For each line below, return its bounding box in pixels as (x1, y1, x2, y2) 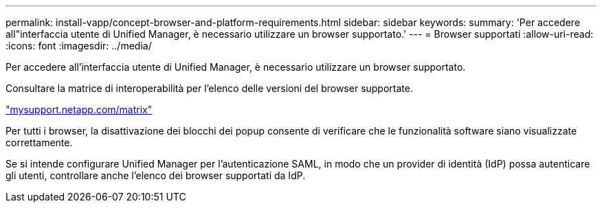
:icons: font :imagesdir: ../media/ (5, 40, 152, 51)
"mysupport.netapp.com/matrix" (5, 104, 153, 115)
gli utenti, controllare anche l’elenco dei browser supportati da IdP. (5, 170, 306, 181)
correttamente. (5, 137, 73, 148)
